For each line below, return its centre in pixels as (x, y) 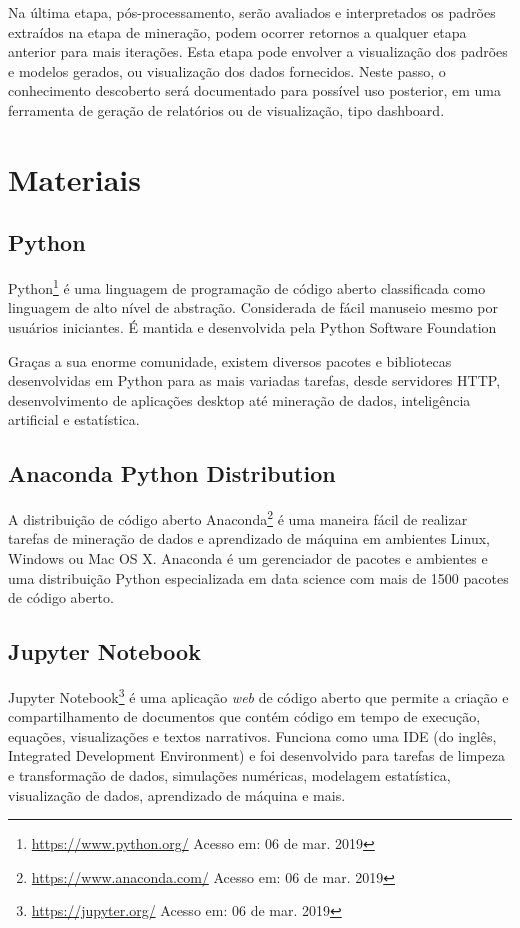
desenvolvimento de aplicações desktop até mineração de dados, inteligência (239, 399)
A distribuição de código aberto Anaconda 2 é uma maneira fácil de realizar (238, 517)
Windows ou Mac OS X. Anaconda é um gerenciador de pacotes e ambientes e (248, 558)
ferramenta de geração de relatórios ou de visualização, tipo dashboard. (226, 109)
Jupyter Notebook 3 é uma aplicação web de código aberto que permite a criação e (258, 695)
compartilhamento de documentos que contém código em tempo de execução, (244, 716)
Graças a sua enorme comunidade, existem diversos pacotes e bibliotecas (230, 360)
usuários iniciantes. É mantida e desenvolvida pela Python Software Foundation (252, 326)
